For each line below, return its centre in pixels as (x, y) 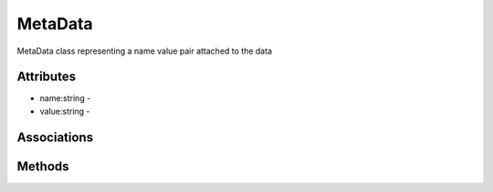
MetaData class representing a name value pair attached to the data (145, 51)
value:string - (65, 111)
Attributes (47, 77)
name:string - (65, 98)
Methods (43, 166)
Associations (55, 137)
